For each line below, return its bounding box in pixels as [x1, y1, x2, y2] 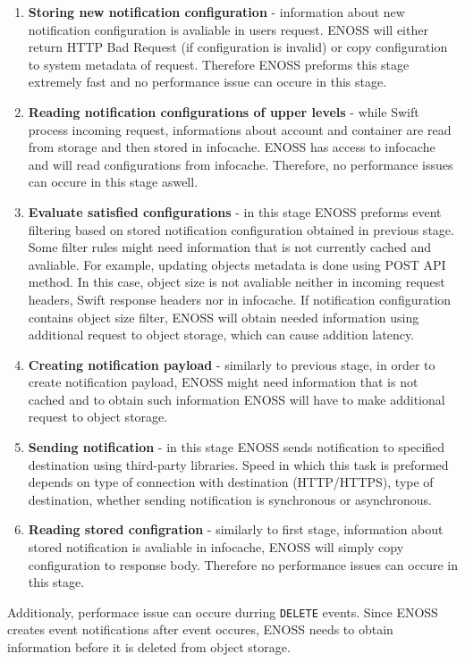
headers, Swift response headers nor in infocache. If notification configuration [28, 289, 452, 308]
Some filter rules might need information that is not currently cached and [28, 238, 432, 256]
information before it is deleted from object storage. [7, 638, 291, 657]
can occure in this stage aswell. [28, 172, 199, 191]
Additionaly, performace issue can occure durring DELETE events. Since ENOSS [7, 602, 438, 621]
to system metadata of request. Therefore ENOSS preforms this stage [28, 54, 410, 73]
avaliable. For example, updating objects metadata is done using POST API [28, 255, 446, 273]
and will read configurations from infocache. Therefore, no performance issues [28, 155, 453, 173]
